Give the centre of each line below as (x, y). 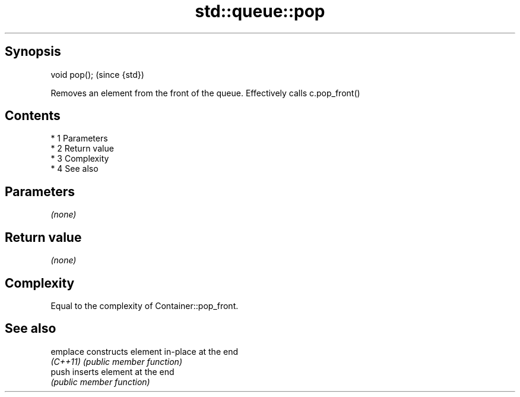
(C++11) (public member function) (116, 361)
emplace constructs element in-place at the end (144, 351)
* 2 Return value (82, 149)
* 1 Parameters (79, 138)
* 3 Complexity (80, 159)
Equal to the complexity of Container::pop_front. (145, 305)
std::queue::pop (260, 11)
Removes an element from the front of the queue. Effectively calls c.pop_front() (205, 93)
